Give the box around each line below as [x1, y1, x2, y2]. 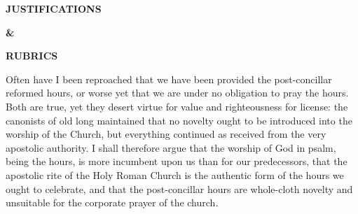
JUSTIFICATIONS [6, 1, 102, 15]
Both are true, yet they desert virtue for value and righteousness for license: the [6, 99, 348, 113]
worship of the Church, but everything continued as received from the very [6, 127, 326, 141]
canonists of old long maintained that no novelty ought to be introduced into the [6, 113, 352, 127]
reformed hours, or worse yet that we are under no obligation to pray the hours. [6, 85, 349, 100]
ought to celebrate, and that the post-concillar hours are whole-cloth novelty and [6, 181, 353, 196]
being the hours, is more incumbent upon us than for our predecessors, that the [6, 154, 347, 169]
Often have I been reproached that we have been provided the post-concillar [6, 71, 332, 86]
